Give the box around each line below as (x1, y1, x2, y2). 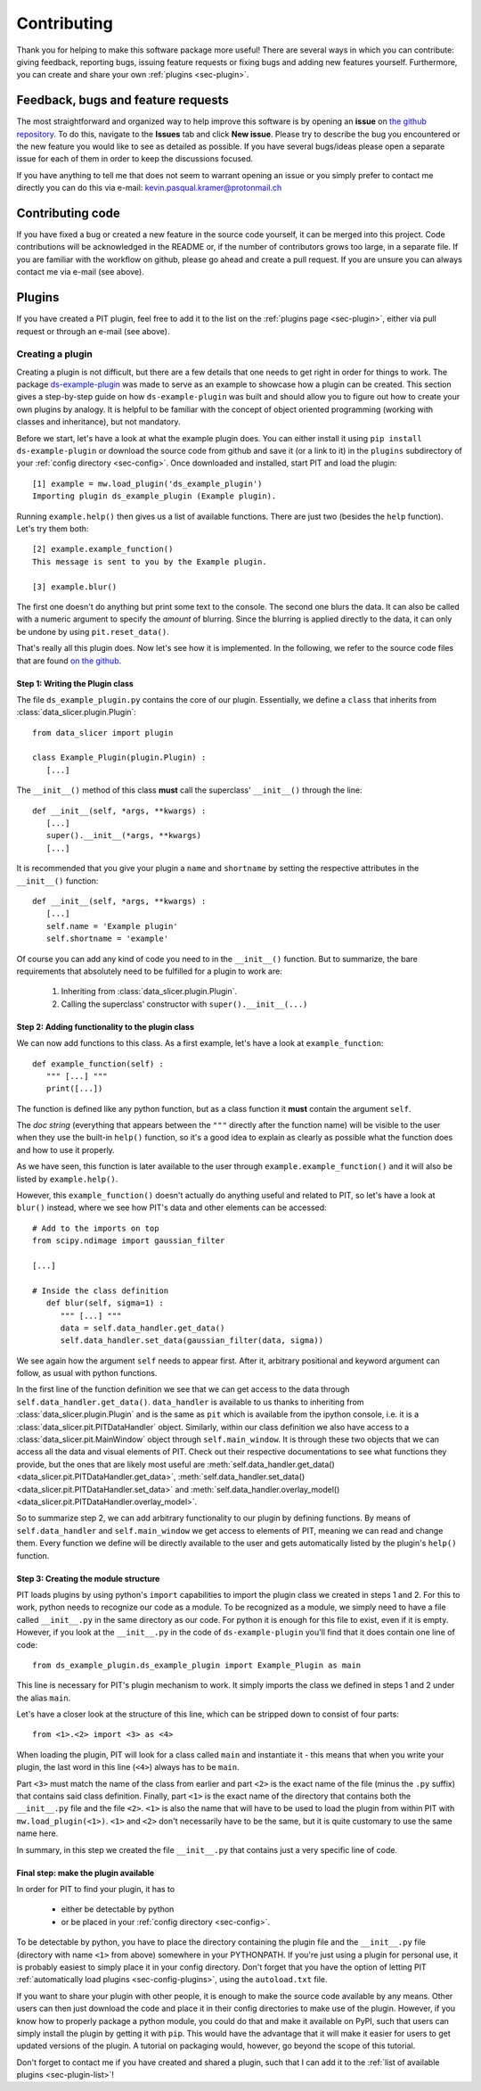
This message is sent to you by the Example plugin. (32, 556, 267, 566)
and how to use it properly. (16, 1144, 115, 1155)
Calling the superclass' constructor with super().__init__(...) (61, 999, 308, 1009)
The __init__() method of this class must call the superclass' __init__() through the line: (16, 785, 363, 795)
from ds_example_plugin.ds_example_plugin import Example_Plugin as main (32, 1659, 362, 1670)
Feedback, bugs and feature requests (16, 93, 229, 108)
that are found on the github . (16, 655, 122, 666)
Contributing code (16, 206, 120, 220)
